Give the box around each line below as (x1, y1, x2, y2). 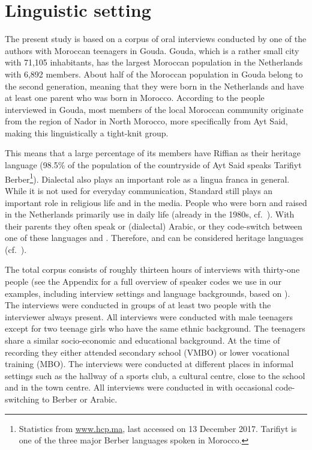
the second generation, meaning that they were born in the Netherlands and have (5, 79, 304, 92)
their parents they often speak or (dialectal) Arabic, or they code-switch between (5, 219, 302, 232)
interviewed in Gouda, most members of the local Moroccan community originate (5, 103, 304, 115)
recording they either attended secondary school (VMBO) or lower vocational (5, 345, 290, 358)
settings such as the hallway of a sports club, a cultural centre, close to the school (5, 369, 305, 382)
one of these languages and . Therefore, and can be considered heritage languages (5, 231, 304, 244)
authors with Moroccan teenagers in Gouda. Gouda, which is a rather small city (5, 44, 299, 56)
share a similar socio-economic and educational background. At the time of (5, 334, 280, 347)
